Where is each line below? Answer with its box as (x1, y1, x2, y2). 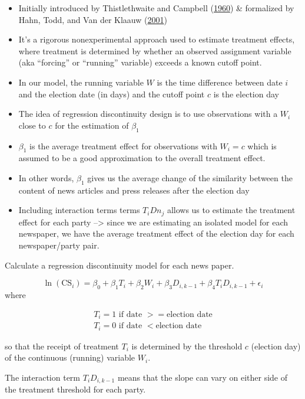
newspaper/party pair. (18, 238, 100, 251)
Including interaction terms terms (18, 204, 140, 216)
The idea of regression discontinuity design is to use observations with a (18, 107, 278, 120)
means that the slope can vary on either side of (117, 371, 288, 383)
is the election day (213, 87, 279, 100)
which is (247, 139, 277, 152)
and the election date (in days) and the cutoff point (18, 87, 205, 100)
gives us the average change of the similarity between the (87, 171, 293, 184)
